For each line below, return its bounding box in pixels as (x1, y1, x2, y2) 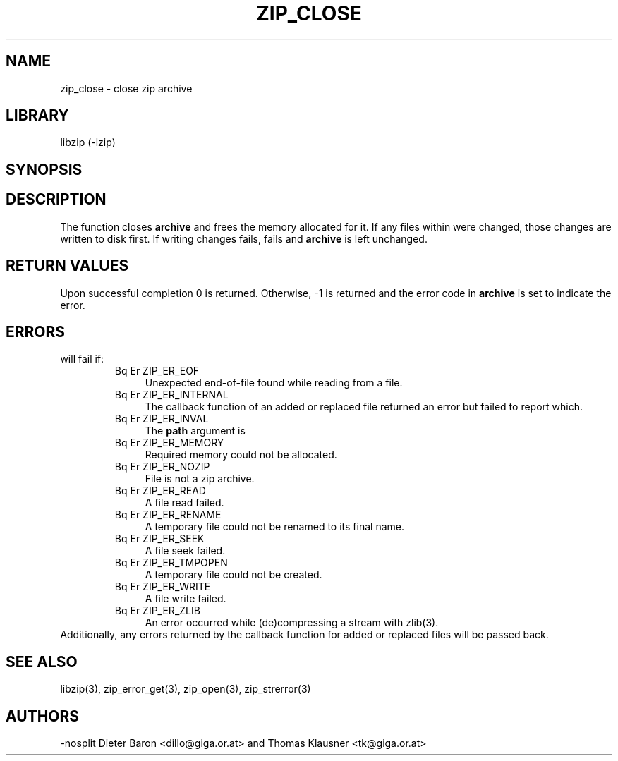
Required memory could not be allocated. (145, 449, 337, 461)
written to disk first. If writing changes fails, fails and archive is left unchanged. (60, 232, 428, 245)
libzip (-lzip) (60, 136, 116, 149)
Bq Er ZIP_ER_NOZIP (114, 461, 210, 473)
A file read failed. (145, 497, 224, 509)
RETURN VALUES (6, 257, 129, 275)
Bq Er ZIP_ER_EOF (114, 365, 200, 377)
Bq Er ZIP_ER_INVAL (114, 413, 209, 425)
